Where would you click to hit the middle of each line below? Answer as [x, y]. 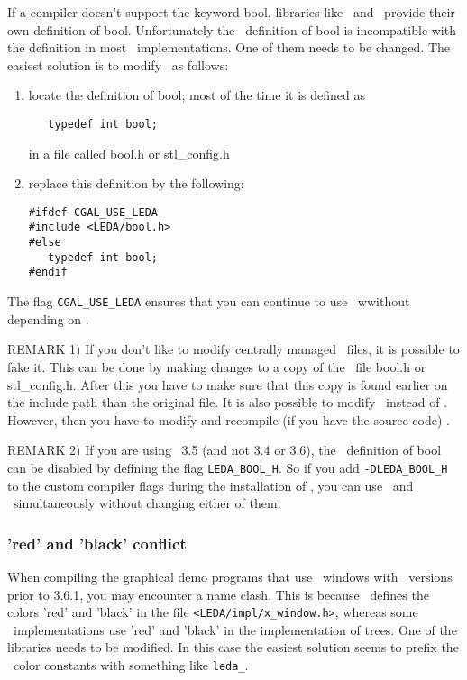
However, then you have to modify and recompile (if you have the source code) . [229, 419]
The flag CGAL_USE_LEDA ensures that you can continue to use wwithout [209, 301]
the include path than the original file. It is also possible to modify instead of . [228, 402]
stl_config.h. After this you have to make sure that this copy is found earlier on [228, 384]
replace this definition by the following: [136, 183]
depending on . [48, 318]
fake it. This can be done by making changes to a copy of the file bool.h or [217, 366]
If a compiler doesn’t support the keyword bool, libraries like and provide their [231, 12]
